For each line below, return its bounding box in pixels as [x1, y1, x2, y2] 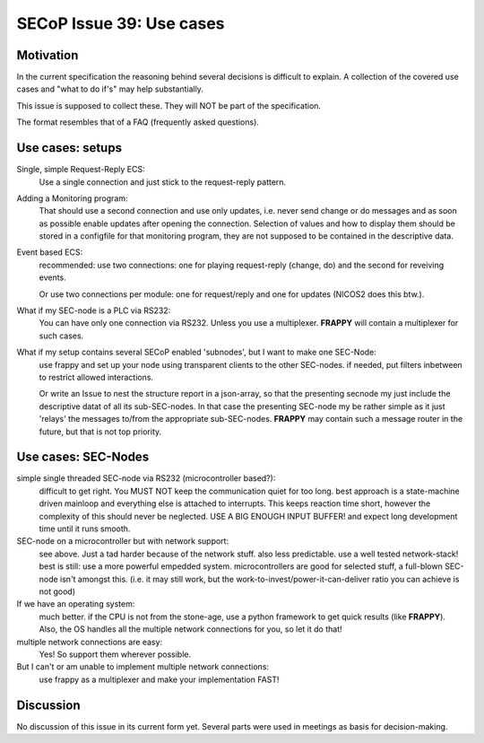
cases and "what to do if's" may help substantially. [16, 83, 203, 94]
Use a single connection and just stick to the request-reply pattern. [39, 176, 287, 188]
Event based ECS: [16, 247, 83, 258]
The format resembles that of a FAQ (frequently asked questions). [16, 117, 260, 127]
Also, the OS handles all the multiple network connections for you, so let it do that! [39, 624, 342, 634]
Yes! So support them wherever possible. [39, 649, 192, 660]
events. [39, 272, 66, 283]
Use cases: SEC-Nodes [16, 450, 150, 465]
